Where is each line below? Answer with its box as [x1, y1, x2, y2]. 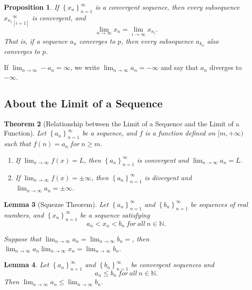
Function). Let [4, 128, 47, 138]
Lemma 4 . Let [4, 259, 49, 270]
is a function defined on [145, 128, 216, 138]
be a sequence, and [82, 128, 137, 138]
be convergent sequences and [131, 259, 215, 270]
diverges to [209, 62, 242, 72]
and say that [161, 62, 199, 72]
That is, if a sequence [4, 35, 67, 46]
